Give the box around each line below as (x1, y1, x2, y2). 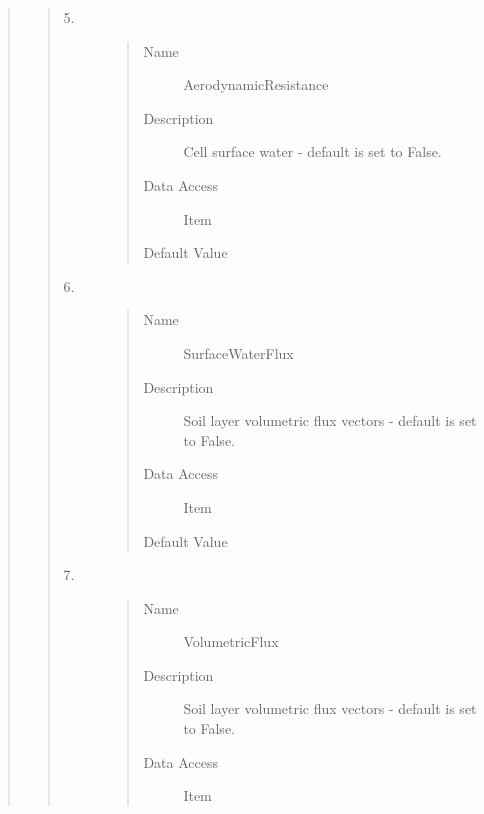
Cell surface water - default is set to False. (183, 141, 442, 162)
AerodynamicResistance (183, 74, 329, 95)
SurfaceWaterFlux (183, 342, 294, 363)
